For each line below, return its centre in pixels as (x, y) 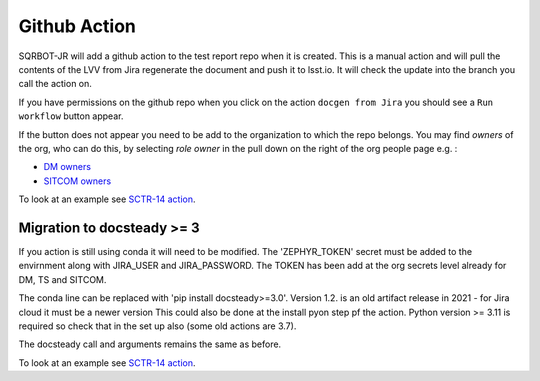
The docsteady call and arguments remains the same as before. (150, 344)
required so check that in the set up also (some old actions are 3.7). (157, 326)
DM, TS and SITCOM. (62, 279)
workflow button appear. (71, 116)
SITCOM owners (77, 181)
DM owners (67, 167)
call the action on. (55, 84)
